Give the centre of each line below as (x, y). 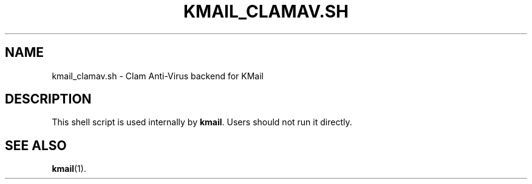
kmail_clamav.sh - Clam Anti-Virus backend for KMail (158, 76)
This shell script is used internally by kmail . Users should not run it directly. (202, 122)
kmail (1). (69, 169)
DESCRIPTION (48, 99)
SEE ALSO (36, 145)
